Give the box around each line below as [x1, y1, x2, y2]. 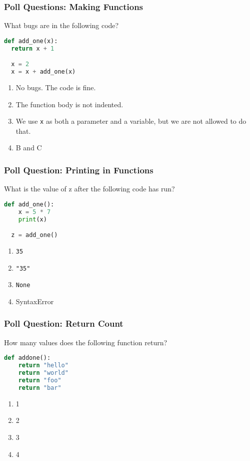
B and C [15, 142, 42, 153]
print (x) [18, 215, 47, 223]
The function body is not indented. [15, 99, 123, 109]
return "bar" [18, 384, 61, 391]
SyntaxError [15, 296, 54, 306]
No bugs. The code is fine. [15, 82, 96, 92]
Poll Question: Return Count [4, 317, 123, 330]
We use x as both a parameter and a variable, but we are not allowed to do [15, 116, 246, 126]
